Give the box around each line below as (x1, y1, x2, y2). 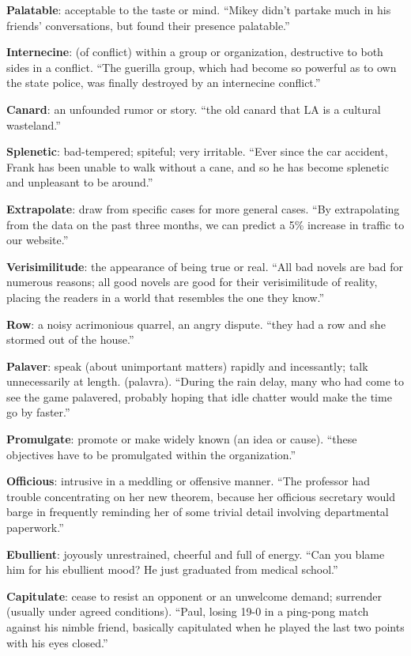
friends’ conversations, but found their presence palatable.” (6, 17, 290, 33)
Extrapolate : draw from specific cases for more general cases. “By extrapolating (6, 200, 400, 217)
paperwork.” (6, 519, 64, 536)
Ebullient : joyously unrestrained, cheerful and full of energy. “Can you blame (6, 545, 385, 562)
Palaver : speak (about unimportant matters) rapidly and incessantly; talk (6, 357, 368, 374)
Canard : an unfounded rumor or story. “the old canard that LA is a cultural (6, 100, 381, 117)
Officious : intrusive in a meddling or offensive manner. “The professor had (6, 473, 370, 489)
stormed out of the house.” (6, 331, 134, 348)
